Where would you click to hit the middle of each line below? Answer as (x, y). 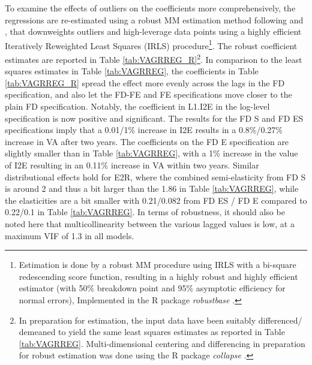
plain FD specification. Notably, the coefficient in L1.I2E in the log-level (137, 106)
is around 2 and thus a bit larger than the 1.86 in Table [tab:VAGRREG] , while (152, 188)
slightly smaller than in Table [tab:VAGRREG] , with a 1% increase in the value (151, 153)
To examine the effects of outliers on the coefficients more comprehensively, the (150, 8)
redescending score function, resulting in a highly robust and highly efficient (158, 276)
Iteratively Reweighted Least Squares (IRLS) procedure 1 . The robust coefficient (151, 44)
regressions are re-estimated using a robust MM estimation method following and (154, 19)
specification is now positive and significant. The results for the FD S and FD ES (154, 118)
